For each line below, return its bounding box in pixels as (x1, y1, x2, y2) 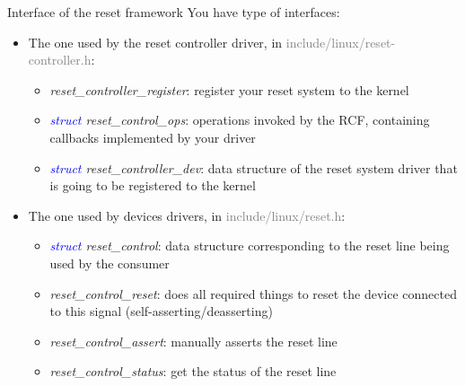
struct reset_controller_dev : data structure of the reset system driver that (49, 158, 458, 177)
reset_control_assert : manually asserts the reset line (49, 331, 338, 350)
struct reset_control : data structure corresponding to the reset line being (49, 236, 450, 255)
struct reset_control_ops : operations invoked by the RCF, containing (49, 110, 430, 129)
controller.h (28, 50, 92, 69)
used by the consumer (49, 253, 170, 272)
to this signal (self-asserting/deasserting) (49, 302, 273, 320)
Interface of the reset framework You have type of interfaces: (7, 3, 340, 21)
